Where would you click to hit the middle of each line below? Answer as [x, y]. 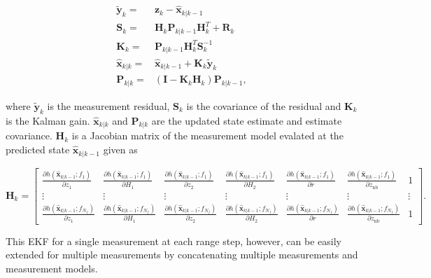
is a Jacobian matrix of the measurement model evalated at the [207, 135]
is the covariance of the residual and [264, 105]
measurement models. [52, 268]
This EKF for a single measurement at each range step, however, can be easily [174, 241]
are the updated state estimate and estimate [247, 120]
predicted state [38, 150]
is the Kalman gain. [48, 120]
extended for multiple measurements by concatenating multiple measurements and [182, 255]
